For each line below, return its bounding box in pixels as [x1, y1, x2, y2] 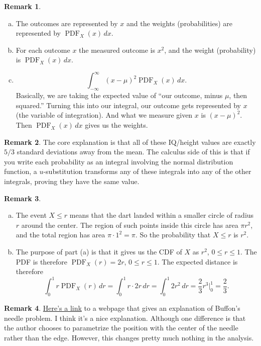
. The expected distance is [157, 256, 238, 267]
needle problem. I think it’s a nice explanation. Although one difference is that [4, 312, 246, 323]
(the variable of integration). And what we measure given [16, 110, 193, 120]
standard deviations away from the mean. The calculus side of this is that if [17, 146, 250, 157]
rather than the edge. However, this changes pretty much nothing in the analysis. [4, 332, 254, 342]
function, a [4, 166, 37, 177]
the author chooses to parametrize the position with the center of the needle [4, 322, 238, 333]
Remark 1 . [4, 1, 41, 11]
